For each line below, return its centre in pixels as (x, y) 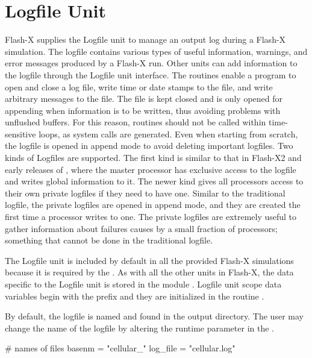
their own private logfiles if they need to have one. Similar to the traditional (145, 193)
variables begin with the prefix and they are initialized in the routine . (135, 296)
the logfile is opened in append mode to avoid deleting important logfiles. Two (149, 146)
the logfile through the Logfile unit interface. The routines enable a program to (151, 74)
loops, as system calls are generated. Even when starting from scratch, (168, 133)
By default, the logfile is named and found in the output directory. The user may (154, 316)
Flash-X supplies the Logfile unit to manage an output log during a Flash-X (145, 39)
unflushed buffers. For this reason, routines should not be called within (136, 122)
